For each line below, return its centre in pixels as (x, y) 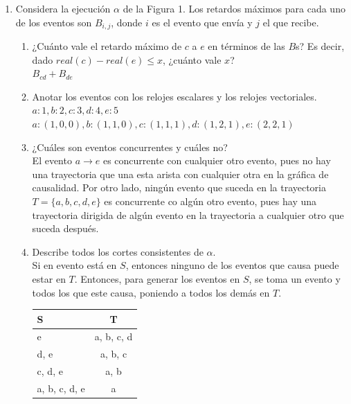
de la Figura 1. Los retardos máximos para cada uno (234, 8)
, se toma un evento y (295, 278)
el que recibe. (291, 22)
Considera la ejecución (63, 8)
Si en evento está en (74, 265)
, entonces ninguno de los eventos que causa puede (232, 265)
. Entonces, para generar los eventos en (157, 278)
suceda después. (65, 228)
